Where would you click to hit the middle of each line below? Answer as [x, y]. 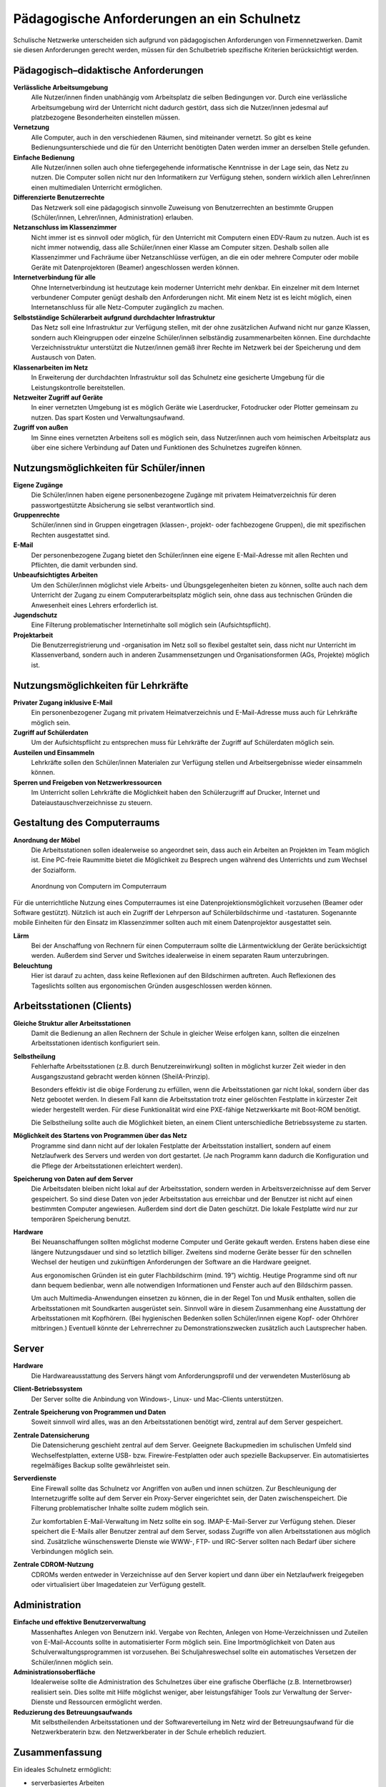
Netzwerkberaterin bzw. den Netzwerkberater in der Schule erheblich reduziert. [149, 1732]
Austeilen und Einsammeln [54, 752]
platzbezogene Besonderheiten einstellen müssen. [105, 117]
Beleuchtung [33, 966]
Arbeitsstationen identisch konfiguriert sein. [95, 1043]
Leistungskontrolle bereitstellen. [78, 387]
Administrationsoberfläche [54, 1672]
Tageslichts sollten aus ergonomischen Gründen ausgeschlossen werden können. [152, 986]
